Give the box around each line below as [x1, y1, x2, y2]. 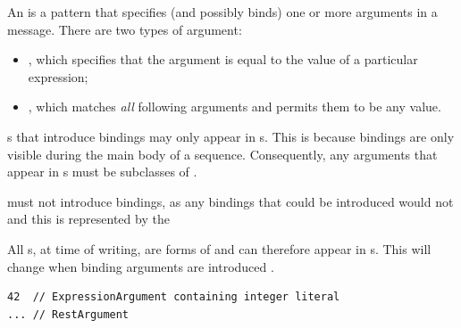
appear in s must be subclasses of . [7, 162, 197, 181]
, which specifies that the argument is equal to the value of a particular [28, 50, 418, 69]
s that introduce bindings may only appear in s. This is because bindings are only [7, 127, 455, 145]
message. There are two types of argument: [7, 20, 242, 38]
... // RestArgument [7, 307, 130, 321]
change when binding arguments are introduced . [7, 257, 274, 275]
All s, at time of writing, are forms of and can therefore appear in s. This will [7, 239, 432, 258]
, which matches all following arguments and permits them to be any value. [28, 97, 441, 116]
